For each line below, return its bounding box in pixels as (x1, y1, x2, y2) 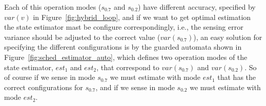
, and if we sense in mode (95, 81, 175, 92)
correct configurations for (4, 81, 83, 92)
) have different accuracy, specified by (138, 2, 256, 12)
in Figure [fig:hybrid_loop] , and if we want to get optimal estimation (33, 11, 251, 22)
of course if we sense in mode (4, 72, 95, 82)
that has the (217, 72, 256, 82)
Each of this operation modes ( (4, 2, 101, 12)
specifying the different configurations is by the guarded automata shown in (4, 41, 242, 52)
